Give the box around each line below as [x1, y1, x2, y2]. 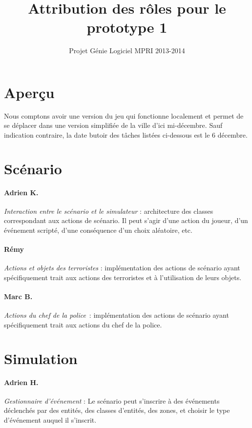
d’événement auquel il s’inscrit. [4, 414, 97, 425]
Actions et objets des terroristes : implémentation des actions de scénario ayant [4, 263, 240, 273]
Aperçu [4, 82, 55, 102]
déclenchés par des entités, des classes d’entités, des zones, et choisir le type [4, 405, 230, 415]
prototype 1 [86, 17, 168, 37]
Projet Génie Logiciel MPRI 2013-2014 [69, 45, 185, 56]
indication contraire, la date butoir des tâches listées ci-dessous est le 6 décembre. [4, 130, 248, 140]
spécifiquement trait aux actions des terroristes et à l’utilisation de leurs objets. [4, 272, 242, 282]
